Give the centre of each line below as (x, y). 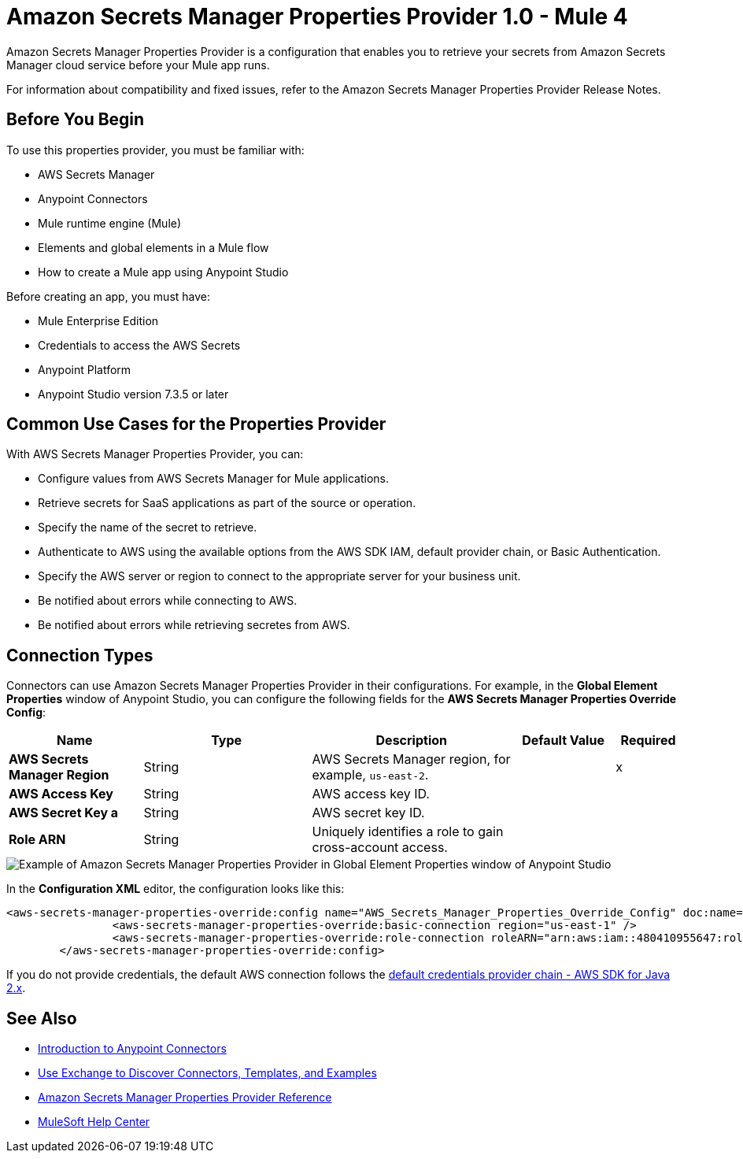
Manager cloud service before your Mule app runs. (138, 65)
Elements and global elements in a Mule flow (153, 247)
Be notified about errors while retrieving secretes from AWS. (194, 625)
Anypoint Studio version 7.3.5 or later (133, 394)
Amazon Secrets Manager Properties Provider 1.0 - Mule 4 (317, 17)
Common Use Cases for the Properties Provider (196, 424)
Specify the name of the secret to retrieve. (148, 528)
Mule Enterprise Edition (98, 320)
